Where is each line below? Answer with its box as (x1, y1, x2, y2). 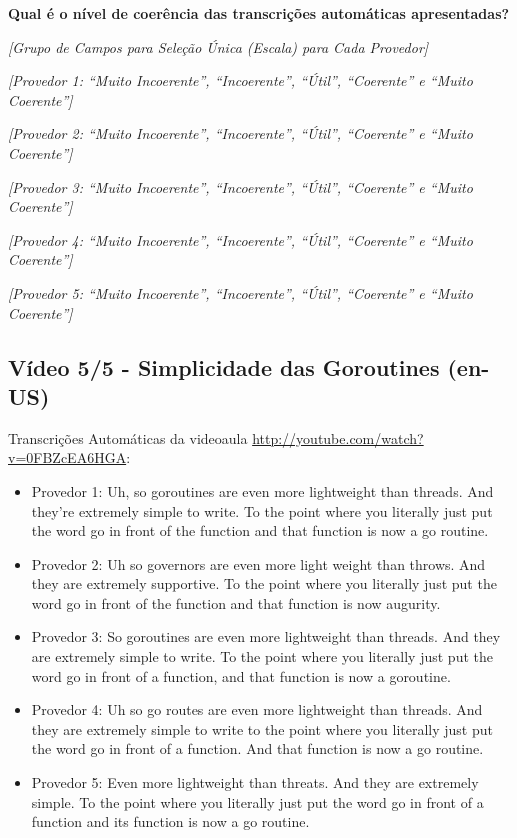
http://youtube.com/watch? (252, 427, 424, 448)
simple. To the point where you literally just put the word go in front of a (31, 791, 484, 812)
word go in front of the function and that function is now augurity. (31, 592, 441, 613)
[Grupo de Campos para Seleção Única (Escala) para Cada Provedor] (8, 36, 429, 57)
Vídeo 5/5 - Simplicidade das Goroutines (8, 351, 440, 382)
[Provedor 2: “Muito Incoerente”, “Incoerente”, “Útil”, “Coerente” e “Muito (8, 123, 473, 144)
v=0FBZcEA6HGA (8, 447, 127, 468)
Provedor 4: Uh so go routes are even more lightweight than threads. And (31, 699, 483, 720)
